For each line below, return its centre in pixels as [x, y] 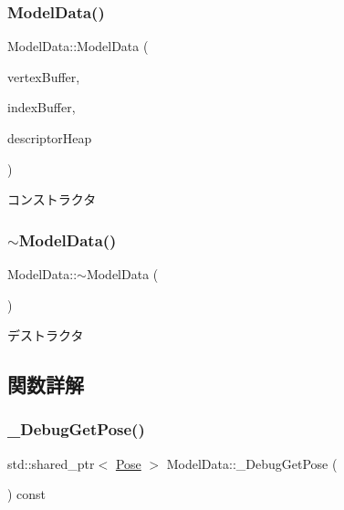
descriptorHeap [50, 138]
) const [27, 494]
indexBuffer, [42, 107]
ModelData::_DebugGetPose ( [252, 463]
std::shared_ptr [51, 463]
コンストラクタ [52, 199]
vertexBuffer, [44, 76]
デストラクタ [46, 335]
